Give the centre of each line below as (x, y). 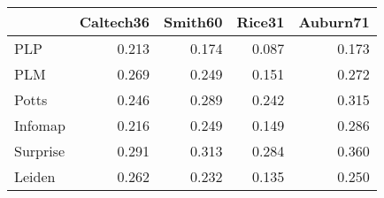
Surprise (40, 151)
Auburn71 (334, 22)
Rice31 (261, 22)
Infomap (40, 125)
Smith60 (193, 22)
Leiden (35, 176)
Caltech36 (115, 22)
